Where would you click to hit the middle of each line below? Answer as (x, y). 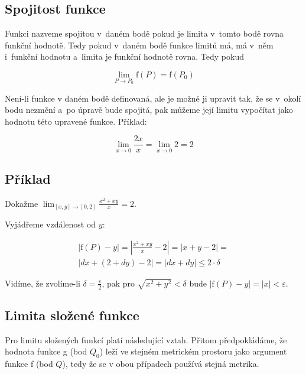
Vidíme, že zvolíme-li (43, 283)
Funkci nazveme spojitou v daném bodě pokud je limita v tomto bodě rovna (144, 33)
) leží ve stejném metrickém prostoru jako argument (193, 351)
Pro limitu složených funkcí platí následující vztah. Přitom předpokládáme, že (146, 339)
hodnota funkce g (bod (46, 351)
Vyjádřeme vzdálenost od (51, 224)
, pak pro (118, 283)
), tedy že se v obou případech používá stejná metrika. (161, 364)
